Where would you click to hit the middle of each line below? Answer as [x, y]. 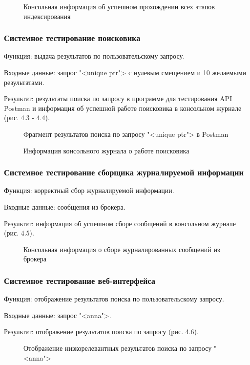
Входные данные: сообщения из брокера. [65, 206]
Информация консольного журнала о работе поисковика [106, 150]
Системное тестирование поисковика [72, 38]
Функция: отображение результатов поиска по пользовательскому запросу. [114, 299]
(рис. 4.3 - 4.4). [27, 118]
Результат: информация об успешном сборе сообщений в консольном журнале [120, 223]
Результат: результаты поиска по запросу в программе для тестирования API [118, 98]
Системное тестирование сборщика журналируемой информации [124, 172]
